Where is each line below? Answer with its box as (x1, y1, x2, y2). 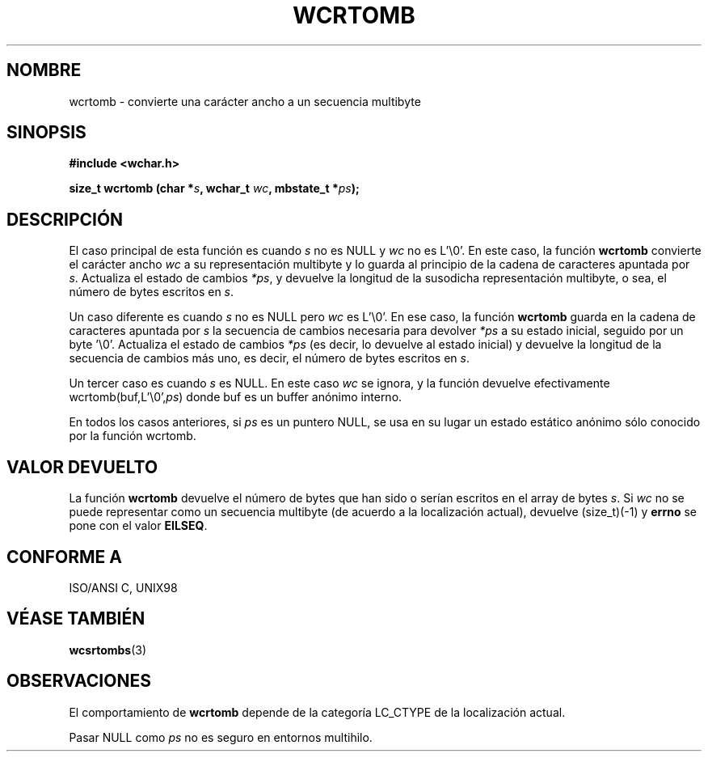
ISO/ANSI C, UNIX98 (69, 580, 178, 595)
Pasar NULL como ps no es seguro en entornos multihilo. (69, 730, 373, 744)
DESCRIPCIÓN (6, 209, 124, 230)
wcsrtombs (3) (69, 642, 147, 657)
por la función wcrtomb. (69, 429, 196, 443)
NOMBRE (6, 60, 82, 81)
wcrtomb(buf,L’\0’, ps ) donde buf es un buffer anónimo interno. (69, 390, 402, 404)
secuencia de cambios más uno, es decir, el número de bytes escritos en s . (69, 351, 470, 366)
